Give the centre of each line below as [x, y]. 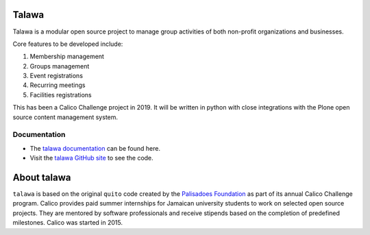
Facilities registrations [61, 95]
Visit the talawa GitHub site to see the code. [91, 158]
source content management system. [65, 117]
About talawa [42, 177]
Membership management [67, 57]
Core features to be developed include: [68, 44]
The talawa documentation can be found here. [95, 148]
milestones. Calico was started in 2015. [68, 223]
